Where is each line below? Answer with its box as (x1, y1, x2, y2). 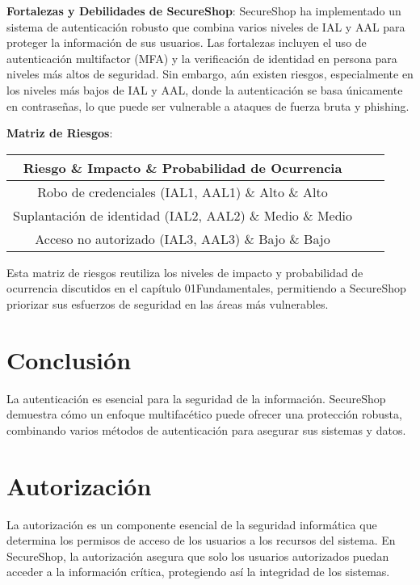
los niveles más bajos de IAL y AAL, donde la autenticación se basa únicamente (6, 81, 403, 98)
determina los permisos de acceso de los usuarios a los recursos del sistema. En (6, 532, 396, 549)
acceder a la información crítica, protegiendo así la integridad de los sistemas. (6, 563, 390, 580)
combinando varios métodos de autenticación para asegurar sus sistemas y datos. (6, 421, 406, 438)
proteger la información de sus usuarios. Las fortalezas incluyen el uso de (6, 34, 367, 51)
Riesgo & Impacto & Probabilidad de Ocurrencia (23, 158, 342, 177)
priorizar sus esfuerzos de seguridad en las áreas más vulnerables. (6, 295, 329, 312)
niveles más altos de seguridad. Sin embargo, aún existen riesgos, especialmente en (6, 65, 414, 82)
